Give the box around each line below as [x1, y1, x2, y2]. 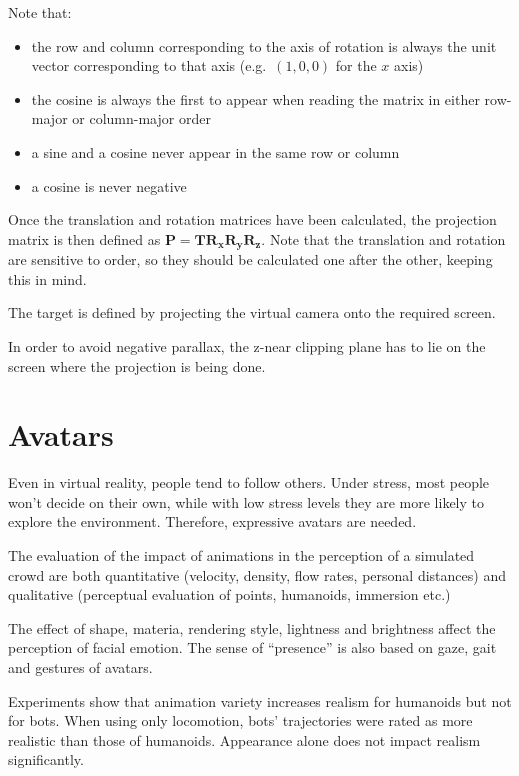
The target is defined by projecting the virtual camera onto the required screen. [8, 302, 496, 323]
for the [335, 55, 377, 76]
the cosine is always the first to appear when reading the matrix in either [31, 88, 480, 109]
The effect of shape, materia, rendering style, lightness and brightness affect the [8, 617, 496, 638]
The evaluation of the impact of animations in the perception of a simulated [8, 545, 475, 566]
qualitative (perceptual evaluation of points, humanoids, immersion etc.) [8, 584, 451, 605]
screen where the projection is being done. [8, 355, 266, 376]
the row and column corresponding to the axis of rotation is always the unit [31, 35, 497, 56]
